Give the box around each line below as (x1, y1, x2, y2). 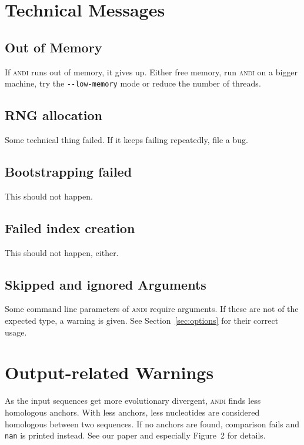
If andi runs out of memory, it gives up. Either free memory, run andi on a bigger (5, 65, 298, 78)
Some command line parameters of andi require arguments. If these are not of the (5, 303, 299, 315)
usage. (5, 326, 27, 338)
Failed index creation (5, 218, 135, 237)
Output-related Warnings (5, 360, 214, 384)
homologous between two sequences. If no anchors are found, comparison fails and (5, 417, 300, 430)
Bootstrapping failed (5, 162, 132, 181)
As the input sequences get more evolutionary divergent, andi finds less (5, 394, 261, 407)
